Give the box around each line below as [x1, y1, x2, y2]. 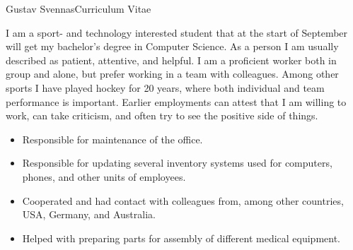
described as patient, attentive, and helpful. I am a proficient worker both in [6, 52, 337, 67]
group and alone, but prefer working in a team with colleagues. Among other [6, 66, 339, 81]
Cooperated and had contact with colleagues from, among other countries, [22, 193, 344, 208]
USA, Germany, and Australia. [22, 207, 156, 222]
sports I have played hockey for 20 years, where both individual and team [6, 80, 325, 95]
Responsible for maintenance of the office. [22, 131, 203, 146]
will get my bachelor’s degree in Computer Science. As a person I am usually [6, 39, 339, 54]
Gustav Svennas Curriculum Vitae [6, 1, 151, 16]
